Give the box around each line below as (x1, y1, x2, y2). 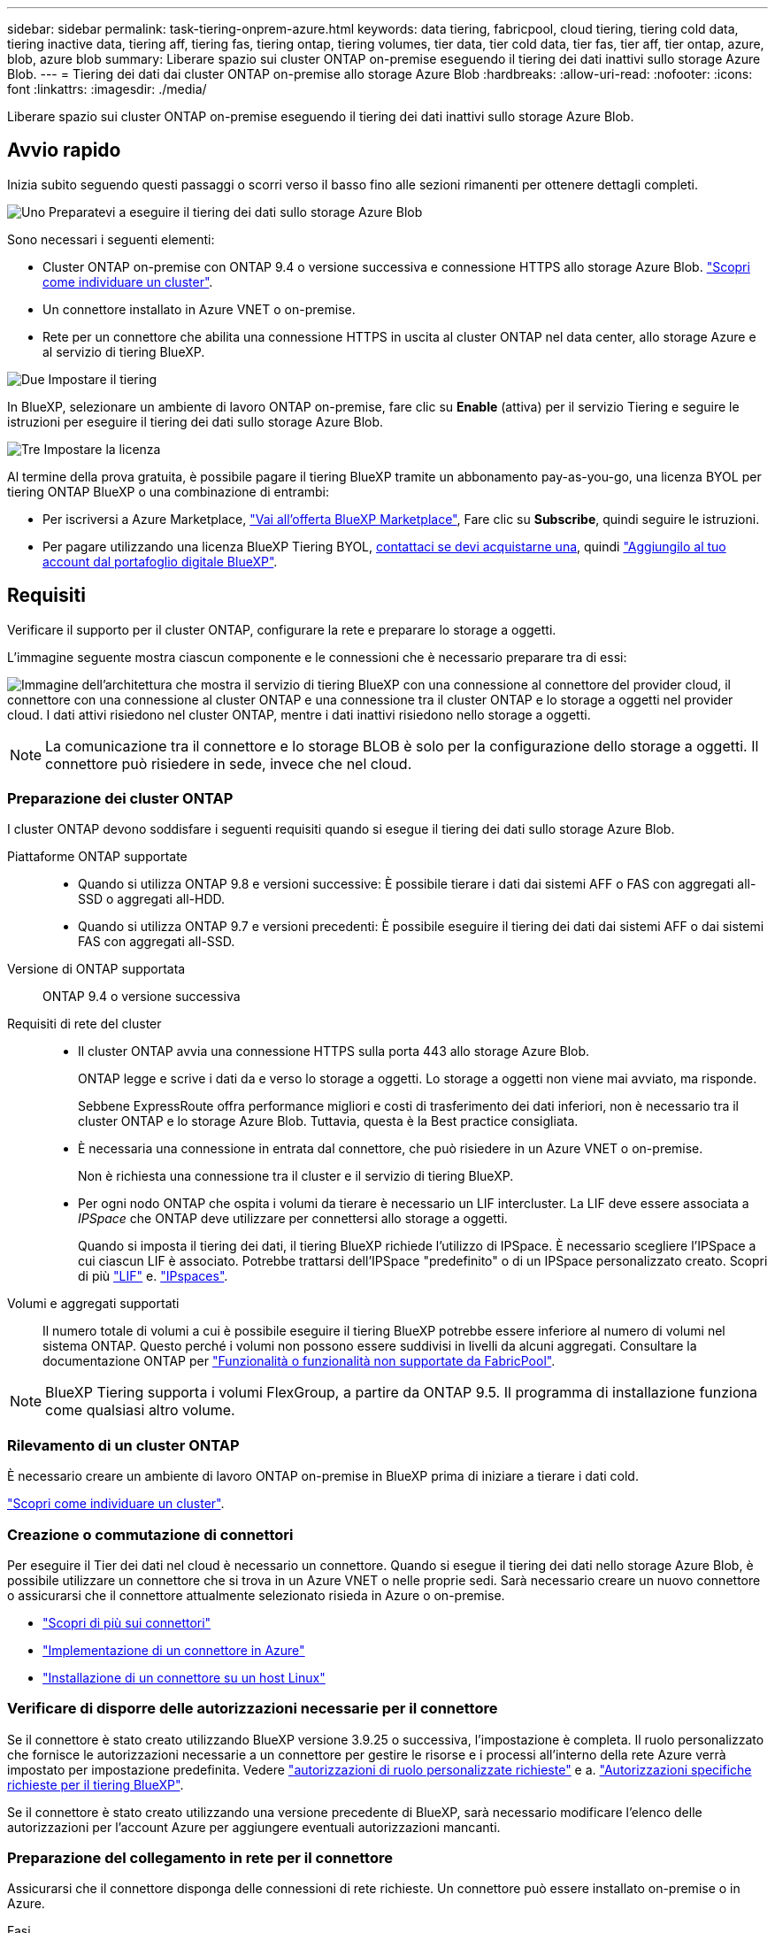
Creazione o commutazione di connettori (7, 1525, 294, 1544)
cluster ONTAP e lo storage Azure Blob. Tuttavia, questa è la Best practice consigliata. (78, 1113, 579, 1129)
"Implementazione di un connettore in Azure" (42, 1642, 305, 1658)
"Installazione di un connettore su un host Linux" (42, 1669, 326, 1685)
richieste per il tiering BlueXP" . (7, 1776, 184, 1792)
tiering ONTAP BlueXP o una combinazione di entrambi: (7, 483, 330, 499)
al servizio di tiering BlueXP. (42, 343, 205, 359)
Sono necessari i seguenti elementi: (7, 231, 215, 247)
